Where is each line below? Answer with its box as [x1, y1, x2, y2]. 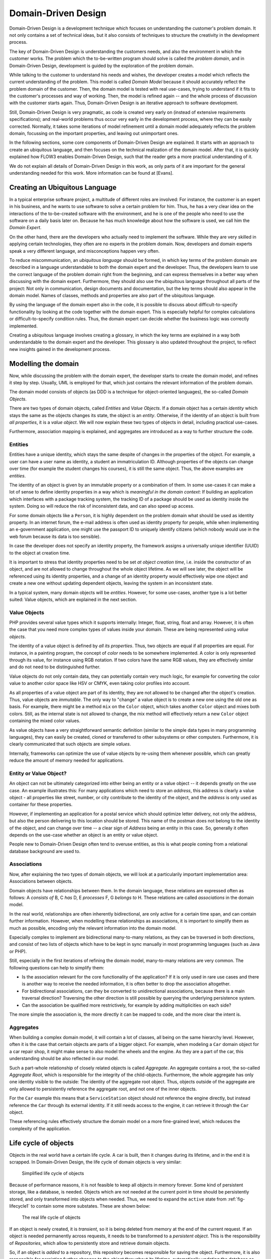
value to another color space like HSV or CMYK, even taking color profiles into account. [9, 680, 190, 686]
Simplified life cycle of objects [22, 1170, 84, 1176]
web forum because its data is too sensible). [9, 533, 101, 539]
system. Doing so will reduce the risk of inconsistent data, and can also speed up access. [9, 503, 194, 509]
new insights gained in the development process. [9, 346, 111, 352]
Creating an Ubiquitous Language [9, 183, 117, 191]
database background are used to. [9, 848, 81, 854]
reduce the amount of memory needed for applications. [9, 757, 124, 763]
